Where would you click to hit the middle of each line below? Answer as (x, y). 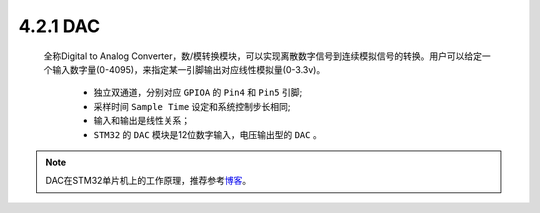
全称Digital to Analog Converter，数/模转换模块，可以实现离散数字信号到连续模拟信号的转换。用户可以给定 (263, 56)
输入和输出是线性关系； (141, 121)
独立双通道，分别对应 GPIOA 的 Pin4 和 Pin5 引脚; (198, 92)
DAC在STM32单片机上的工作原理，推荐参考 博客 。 (148, 181)
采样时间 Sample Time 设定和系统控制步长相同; (192, 106)
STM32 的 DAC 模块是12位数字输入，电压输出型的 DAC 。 (207, 134)
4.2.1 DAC (59, 26)
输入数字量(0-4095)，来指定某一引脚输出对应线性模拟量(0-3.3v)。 (188, 69)
